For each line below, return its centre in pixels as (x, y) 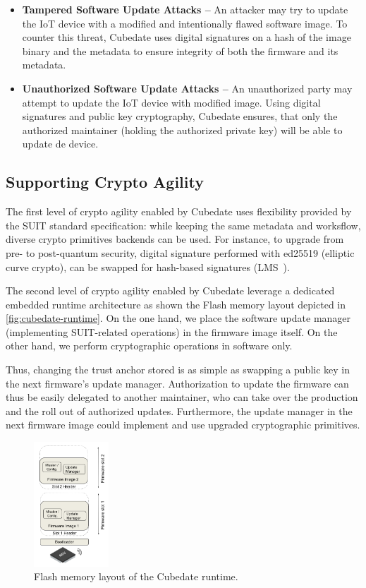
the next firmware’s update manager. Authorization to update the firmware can (177, 383)
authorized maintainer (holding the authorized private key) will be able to (182, 130)
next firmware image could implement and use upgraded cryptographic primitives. (183, 425)
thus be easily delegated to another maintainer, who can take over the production (182, 397)
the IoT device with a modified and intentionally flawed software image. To (185, 23)
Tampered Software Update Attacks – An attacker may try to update (185, 9)
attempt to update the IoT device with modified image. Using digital (171, 102)
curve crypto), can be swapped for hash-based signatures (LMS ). (148, 266)
